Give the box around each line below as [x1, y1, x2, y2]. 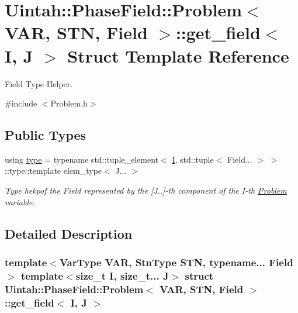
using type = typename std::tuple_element [5, 153, 159, 165]
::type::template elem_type [5, 164, 102, 177]
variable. [5, 195, 35, 208]
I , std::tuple [172, 153, 214, 165]
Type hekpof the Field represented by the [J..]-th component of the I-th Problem [5, 184, 287, 197]
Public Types [5, 126, 86, 144]
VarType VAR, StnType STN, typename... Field [59, 254, 293, 269]
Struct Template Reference [67, 43, 289, 67]
